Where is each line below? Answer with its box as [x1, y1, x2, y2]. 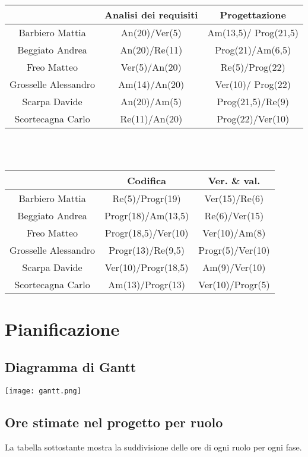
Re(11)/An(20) [120, 112, 183, 125]
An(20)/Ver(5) [120, 26, 182, 39]
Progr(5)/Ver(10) [198, 243, 270, 257]
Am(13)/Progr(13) [108, 278, 185, 292]
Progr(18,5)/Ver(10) [104, 226, 189, 240]
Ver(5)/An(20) [120, 60, 182, 74]
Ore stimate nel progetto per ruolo [5, 412, 223, 431]
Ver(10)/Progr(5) [198, 278, 270, 292]
